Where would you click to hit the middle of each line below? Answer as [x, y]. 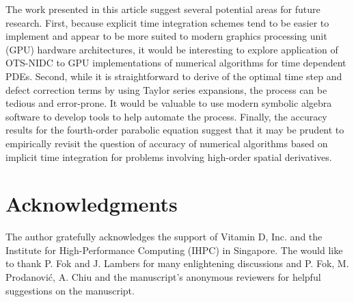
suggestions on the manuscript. [70, 290]
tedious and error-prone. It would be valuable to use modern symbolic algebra [169, 103]
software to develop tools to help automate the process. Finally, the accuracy [166, 116]
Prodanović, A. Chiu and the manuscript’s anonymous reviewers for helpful [163, 277]
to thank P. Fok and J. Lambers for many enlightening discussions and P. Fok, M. [177, 263]
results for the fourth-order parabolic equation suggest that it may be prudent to [175, 130]
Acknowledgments [92, 204]
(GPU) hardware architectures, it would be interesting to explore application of [172, 49]
